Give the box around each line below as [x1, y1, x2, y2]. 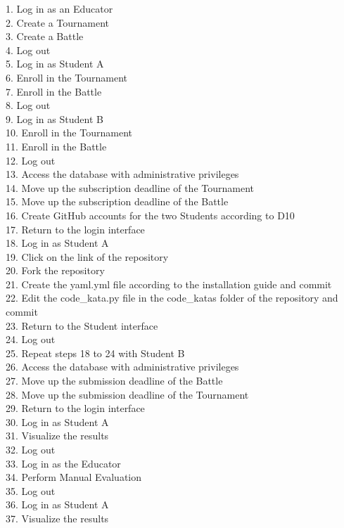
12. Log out [6, 153, 56, 167]
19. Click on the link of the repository [6, 249, 169, 264]
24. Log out [6, 332, 56, 347]
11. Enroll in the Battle [6, 139, 107, 153]
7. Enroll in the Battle [6, 84, 102, 98]
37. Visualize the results [6, 510, 109, 525]
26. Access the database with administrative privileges [6, 359, 239, 374]
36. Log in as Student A [6, 497, 109, 512]
